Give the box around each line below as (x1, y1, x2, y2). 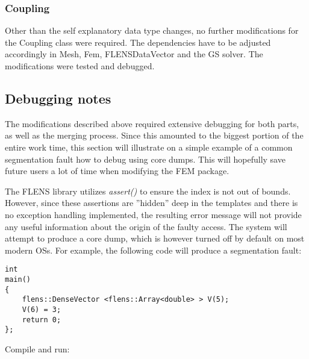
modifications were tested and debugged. (5, 60, 155, 72)
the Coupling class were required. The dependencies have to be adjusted (5, 36, 271, 48)
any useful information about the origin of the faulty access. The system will (5, 220, 287, 233)
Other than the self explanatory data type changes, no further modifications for (5, 24, 299, 37)
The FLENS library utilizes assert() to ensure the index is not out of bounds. (5, 184, 291, 197)
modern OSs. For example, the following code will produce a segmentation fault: (5, 243, 302, 256)
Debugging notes (5, 89, 111, 107)
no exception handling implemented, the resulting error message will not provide (5, 208, 302, 220)
